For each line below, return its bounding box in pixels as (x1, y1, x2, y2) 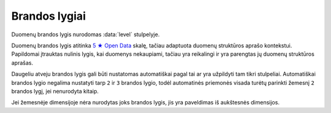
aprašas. (11, 59, 34, 66)
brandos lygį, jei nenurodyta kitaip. (11, 87, 99, 95)
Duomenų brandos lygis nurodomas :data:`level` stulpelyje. (11, 31, 160, 38)
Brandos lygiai (11, 9, 86, 23)
